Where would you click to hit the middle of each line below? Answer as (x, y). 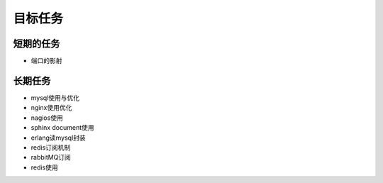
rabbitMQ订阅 (51, 157)
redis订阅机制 (51, 147)
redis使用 (44, 167)
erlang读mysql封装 (59, 138)
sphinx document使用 (63, 128)
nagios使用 (47, 118)
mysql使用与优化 (55, 98)
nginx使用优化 (51, 108)
